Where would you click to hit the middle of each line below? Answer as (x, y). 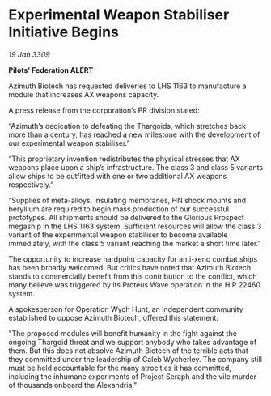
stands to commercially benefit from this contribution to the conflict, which (133, 276)
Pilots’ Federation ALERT (51, 70)
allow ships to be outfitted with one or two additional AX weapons (118, 176)
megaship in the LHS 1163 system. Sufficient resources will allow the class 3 (135, 226)
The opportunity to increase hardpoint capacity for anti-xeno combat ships (133, 259)
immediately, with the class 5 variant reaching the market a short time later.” (135, 243)
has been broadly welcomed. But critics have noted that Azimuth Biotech (130, 267)
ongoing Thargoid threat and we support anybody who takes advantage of (133, 342)
